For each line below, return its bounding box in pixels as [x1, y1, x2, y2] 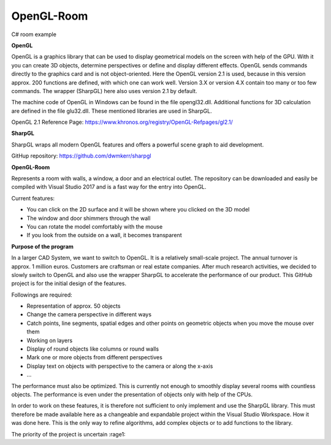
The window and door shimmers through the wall [26, 215, 151, 222]
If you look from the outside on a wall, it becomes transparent [26, 232, 182, 239]
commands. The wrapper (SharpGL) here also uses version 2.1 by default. [11, 87, 197, 94]
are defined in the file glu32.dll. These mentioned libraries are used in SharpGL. [11, 107, 212, 115]
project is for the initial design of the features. [11, 280, 127, 287]
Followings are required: [11, 291, 73, 299]
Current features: [11, 194, 55, 202]
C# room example [11, 31, 56, 38]
